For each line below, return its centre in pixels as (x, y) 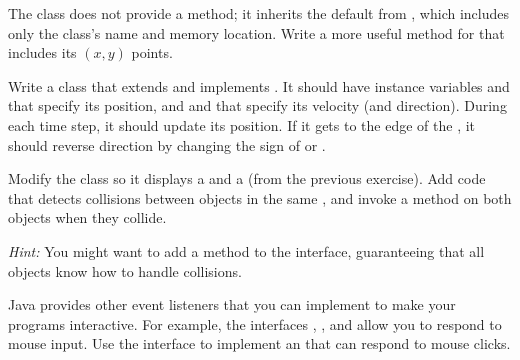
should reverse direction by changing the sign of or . (167, 144)
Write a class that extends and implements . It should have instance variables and (259, 85)
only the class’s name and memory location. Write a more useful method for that (256, 32)
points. (152, 52)
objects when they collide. (87, 217)
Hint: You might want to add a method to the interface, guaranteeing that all (246, 250)
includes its (42, 52)
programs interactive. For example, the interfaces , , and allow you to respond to (255, 323)
